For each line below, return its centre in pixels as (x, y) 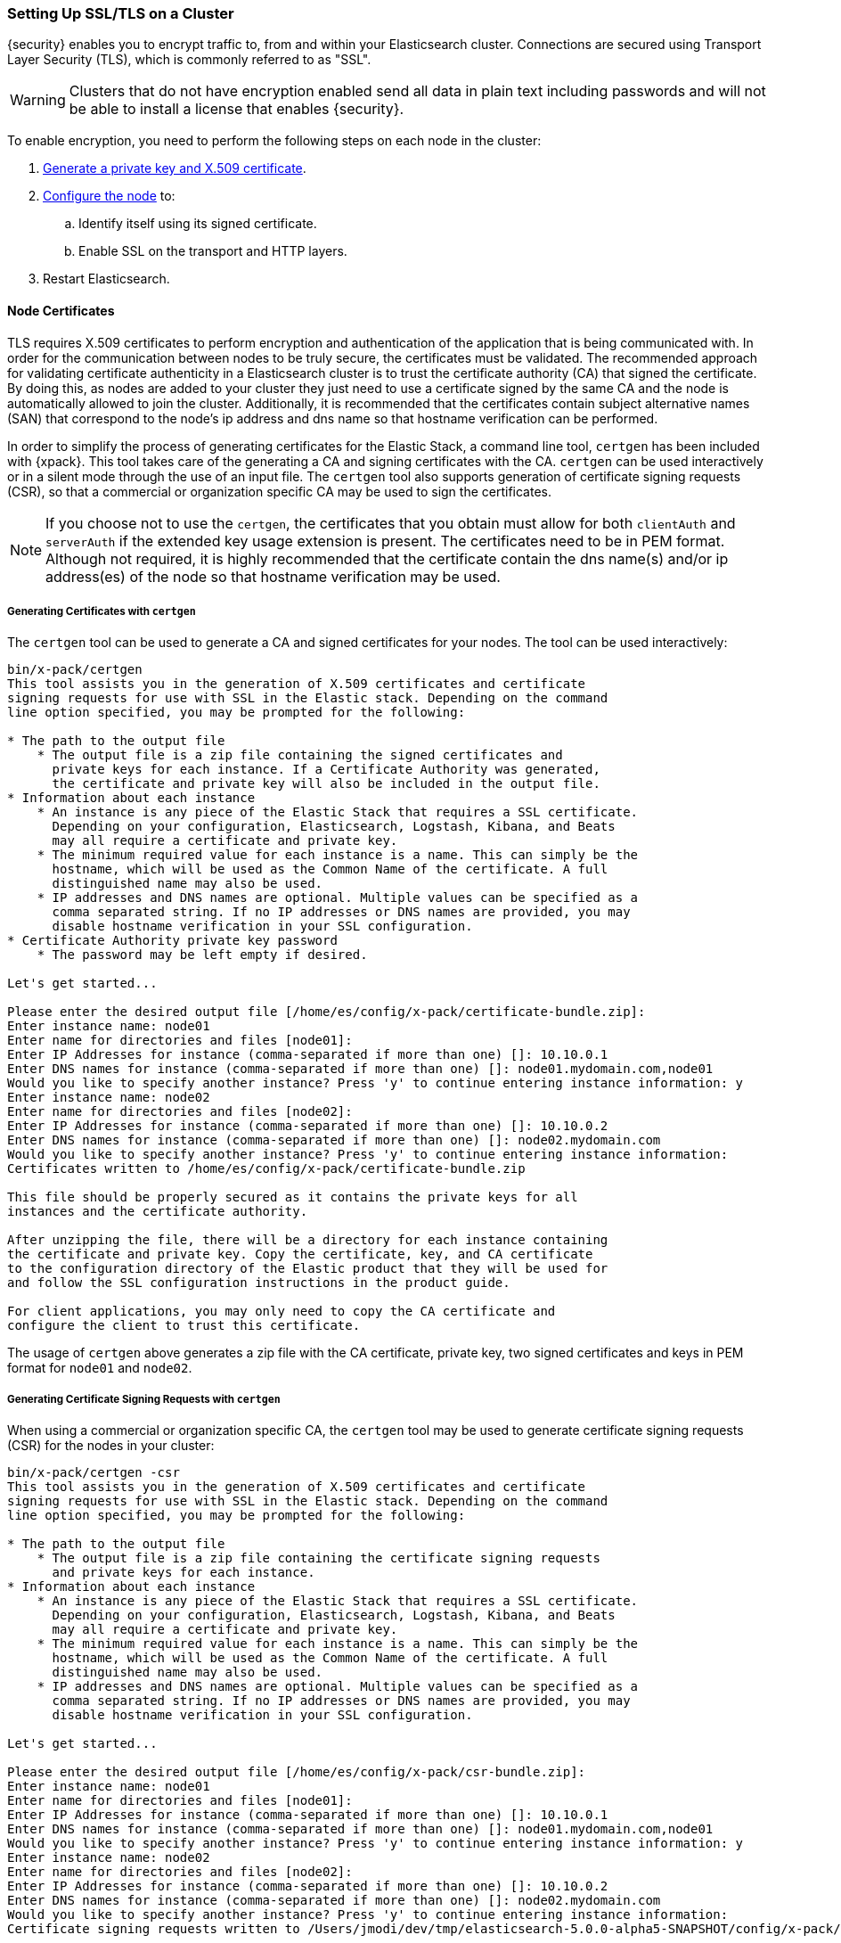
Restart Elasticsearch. (106, 279)
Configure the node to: (109, 196)
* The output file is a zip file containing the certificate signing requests (318, 1558)
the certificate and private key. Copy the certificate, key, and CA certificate (300, 1254)
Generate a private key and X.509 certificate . (175, 168)
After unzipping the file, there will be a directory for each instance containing (308, 1240)
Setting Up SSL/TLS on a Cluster (121, 13)
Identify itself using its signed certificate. (198, 224)
